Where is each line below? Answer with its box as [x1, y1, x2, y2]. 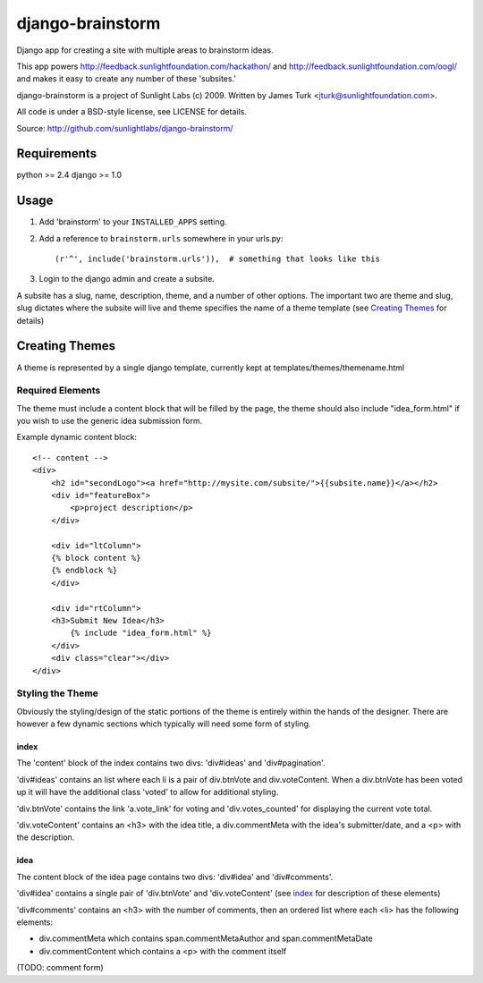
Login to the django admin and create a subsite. [38, 274, 215, 284]
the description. [16, 832, 75, 843]
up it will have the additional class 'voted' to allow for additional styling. [16, 787, 279, 798]
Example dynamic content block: [16, 432, 138, 443]
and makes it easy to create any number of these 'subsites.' [16, 73, 237, 84]
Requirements [16, 146, 97, 161]
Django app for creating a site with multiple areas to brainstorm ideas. [16, 45, 274, 55]
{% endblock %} [50, 565, 118, 576]
